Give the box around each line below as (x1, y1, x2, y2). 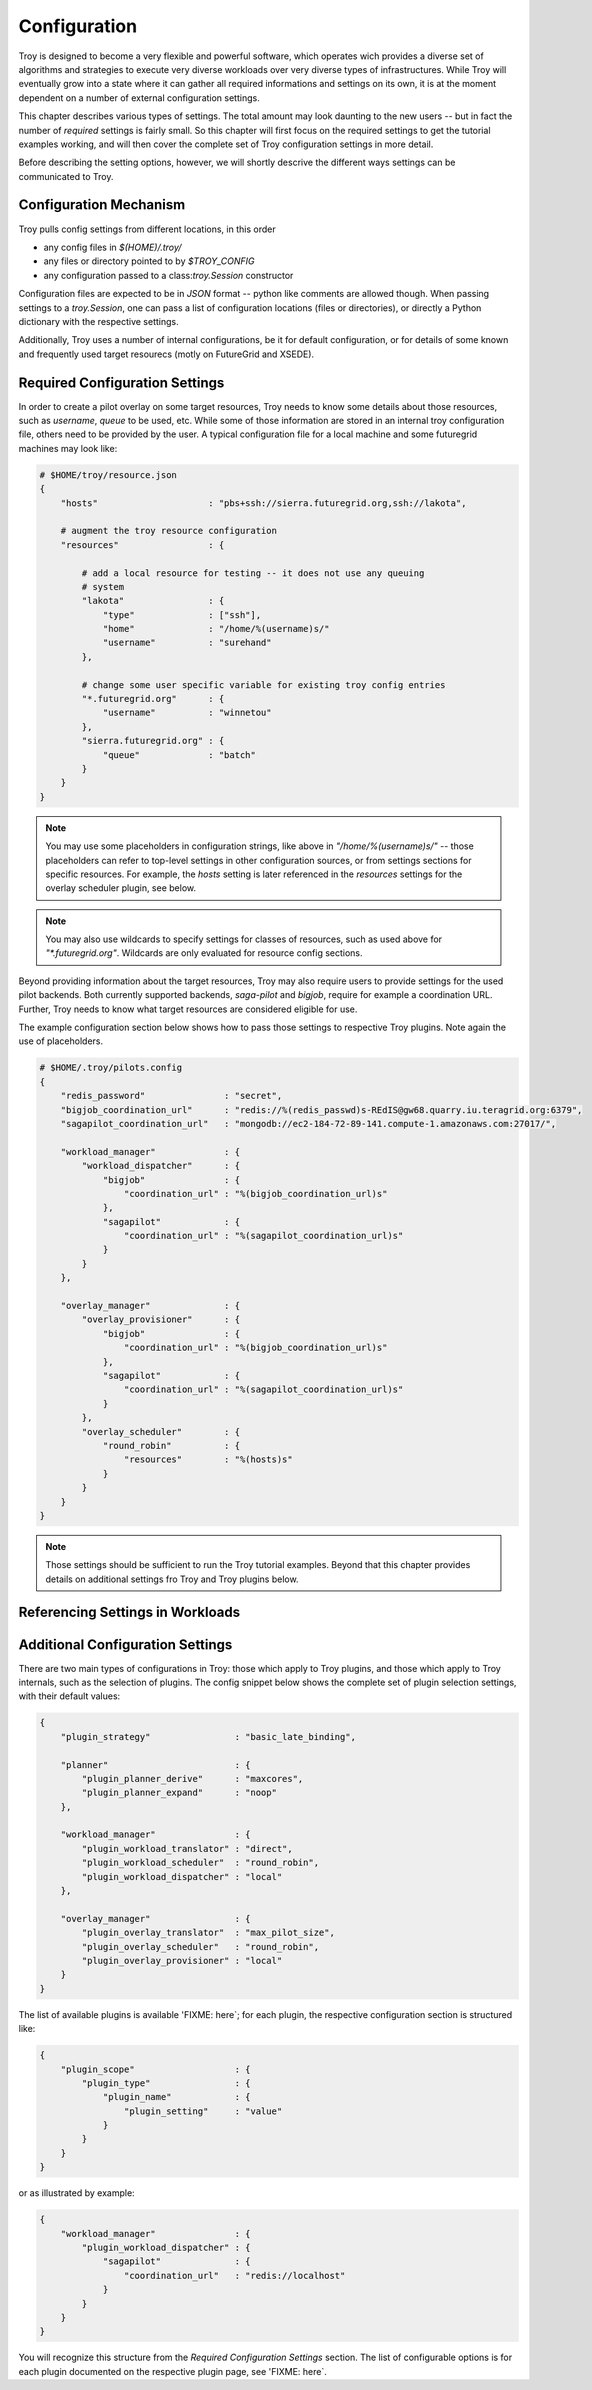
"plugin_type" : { (81, 2077, 251, 2089)
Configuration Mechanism (18, 196, 186, 214)
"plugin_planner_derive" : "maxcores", (81, 1773, 304, 1784)
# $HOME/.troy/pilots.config (39, 1062, 183, 1074)
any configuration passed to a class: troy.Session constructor (43, 269, 294, 281)
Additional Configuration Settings (18, 1636, 233, 1653)
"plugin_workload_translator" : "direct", (81, 1843, 294, 1854)
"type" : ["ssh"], (102, 609, 262, 620)
